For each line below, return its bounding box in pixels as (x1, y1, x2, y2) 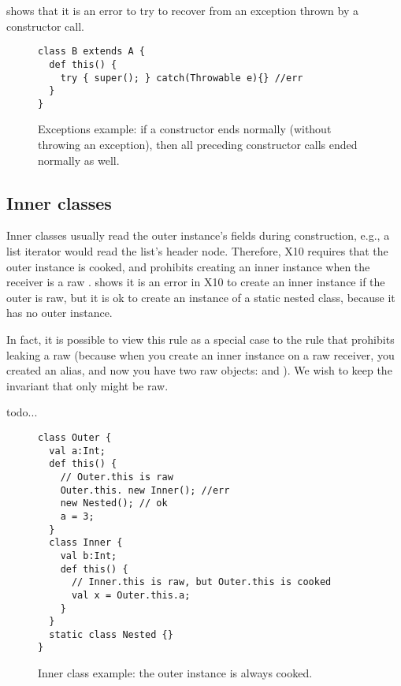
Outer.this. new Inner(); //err (60, 484, 230, 496)
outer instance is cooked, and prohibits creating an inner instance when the (6, 258, 370, 274)
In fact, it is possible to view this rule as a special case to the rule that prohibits (6, 331, 395, 348)
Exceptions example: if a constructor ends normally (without (38, 121, 332, 137)
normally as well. (38, 151, 120, 168)
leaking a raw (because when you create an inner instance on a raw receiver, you (6, 346, 395, 363)
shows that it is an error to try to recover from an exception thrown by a (6, 2, 358, 18)
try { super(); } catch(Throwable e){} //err (60, 72, 303, 84)
